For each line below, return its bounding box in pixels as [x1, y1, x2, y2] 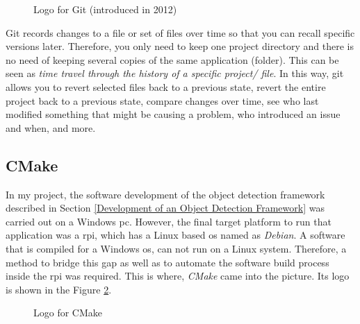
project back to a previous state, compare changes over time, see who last [6, 93, 319, 108]
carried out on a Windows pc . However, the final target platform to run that [6, 214, 332, 228]
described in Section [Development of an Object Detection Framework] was [6, 201, 325, 215]
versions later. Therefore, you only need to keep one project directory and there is [6, 39, 354, 53]
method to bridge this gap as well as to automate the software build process [6, 255, 329, 269]
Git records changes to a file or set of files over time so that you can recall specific [6, 25, 355, 40]
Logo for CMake [33, 305, 103, 320]
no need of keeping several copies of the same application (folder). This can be [6, 52, 339, 67]
